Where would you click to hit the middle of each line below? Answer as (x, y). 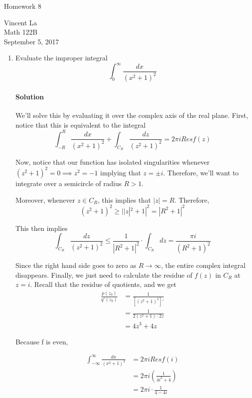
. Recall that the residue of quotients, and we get (103, 284)
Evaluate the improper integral (61, 58)
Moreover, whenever (45, 199)
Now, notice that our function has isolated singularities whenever (113, 161)
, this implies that (124, 199)
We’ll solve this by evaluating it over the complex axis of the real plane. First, (132, 115)
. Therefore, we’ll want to (201, 172)
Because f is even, (42, 341)
